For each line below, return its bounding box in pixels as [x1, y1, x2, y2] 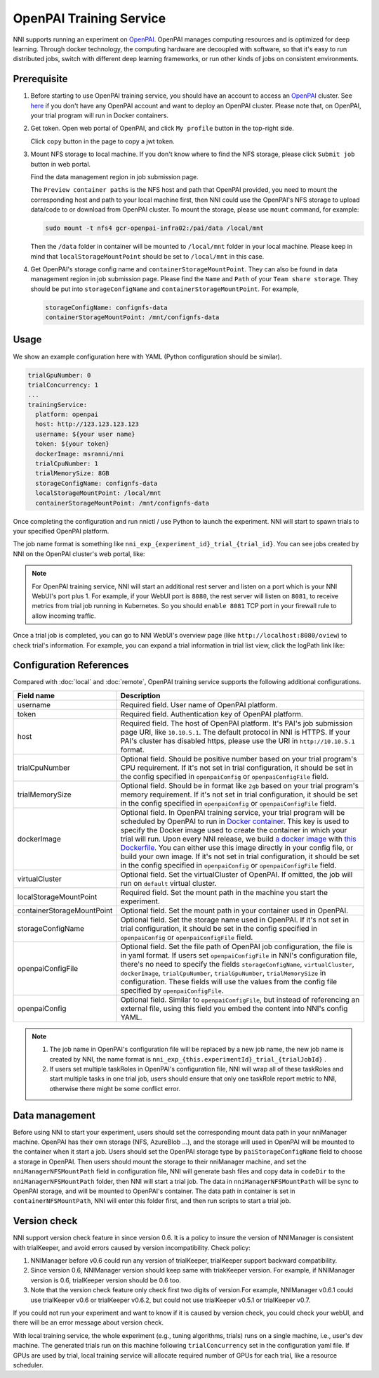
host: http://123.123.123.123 [35, 420, 140, 428]
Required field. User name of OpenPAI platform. [120, 700, 278, 709]
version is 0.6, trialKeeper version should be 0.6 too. [30, 1276, 182, 1284]
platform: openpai [35, 411, 98, 418]
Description [120, 690, 161, 700]
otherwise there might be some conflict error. [49, 1084, 180, 1093]
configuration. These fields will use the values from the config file [120, 977, 338, 986]
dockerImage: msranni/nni [35, 450, 124, 458]
